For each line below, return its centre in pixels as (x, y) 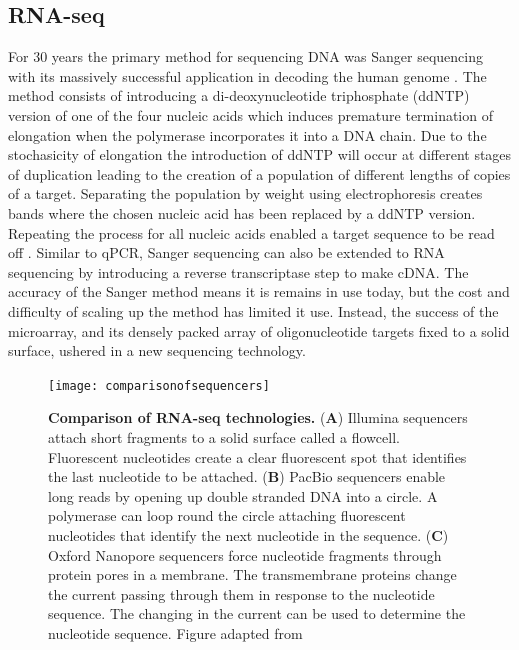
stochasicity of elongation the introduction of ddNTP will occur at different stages (260, 154)
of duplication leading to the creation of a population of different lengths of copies (259, 173)
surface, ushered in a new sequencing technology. (157, 350)
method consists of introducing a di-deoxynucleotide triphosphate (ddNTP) (239, 95)
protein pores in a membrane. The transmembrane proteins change (252, 574)
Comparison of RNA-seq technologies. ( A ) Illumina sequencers (258, 417)
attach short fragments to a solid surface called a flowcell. (224, 436)
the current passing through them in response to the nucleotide (241, 593)
